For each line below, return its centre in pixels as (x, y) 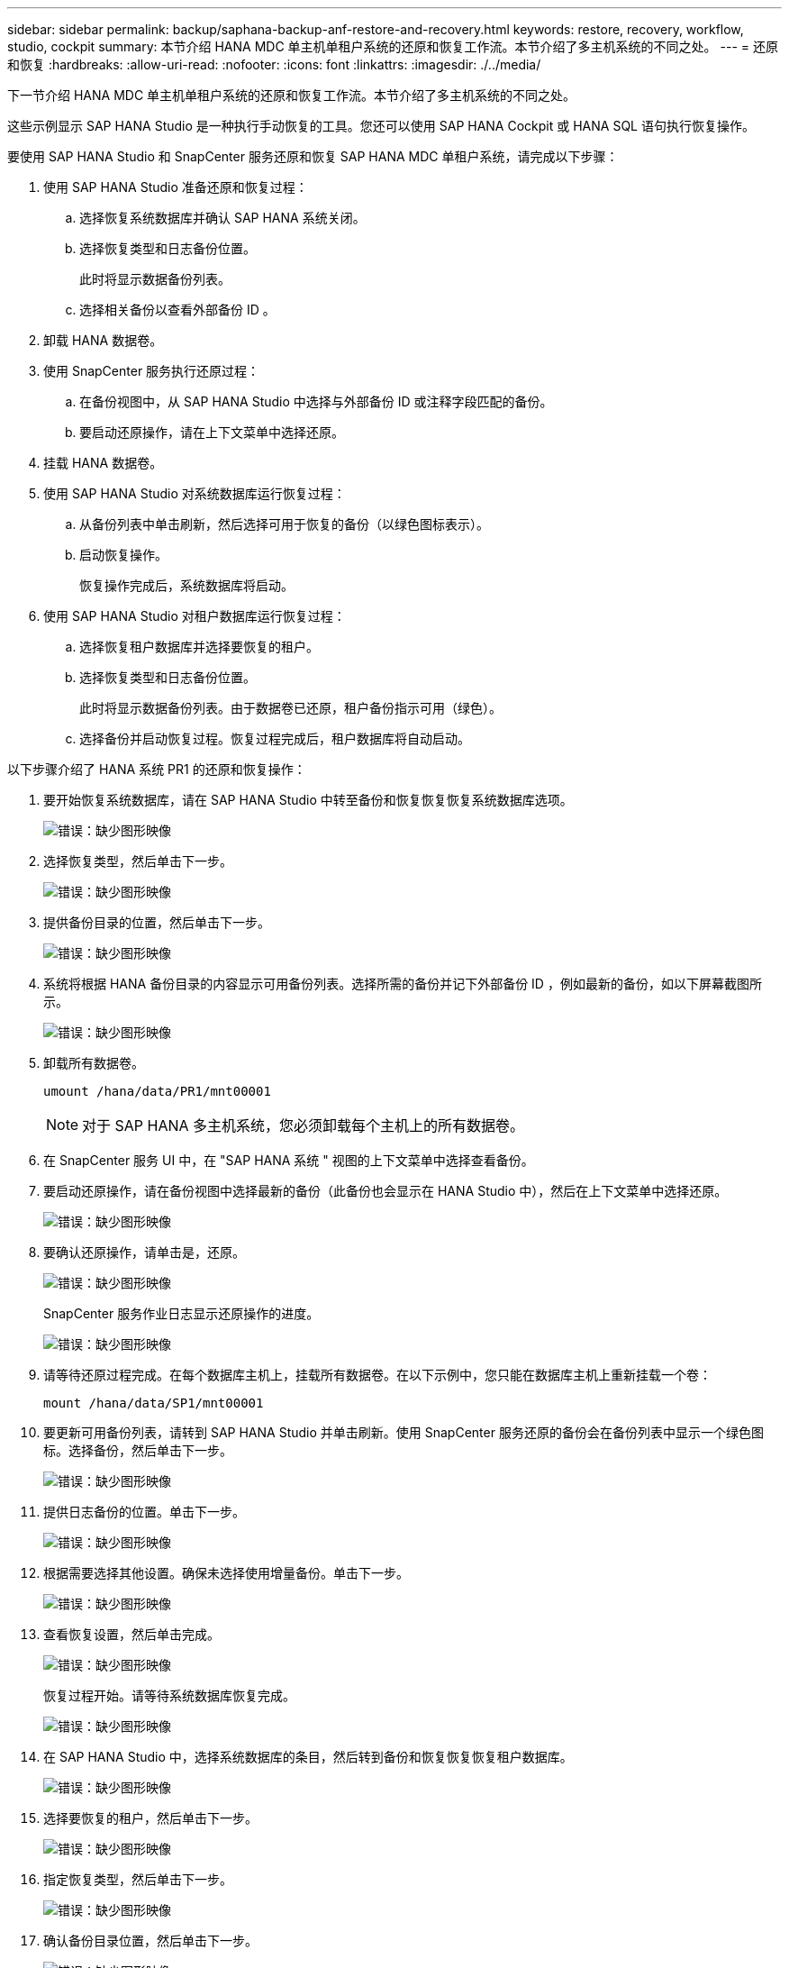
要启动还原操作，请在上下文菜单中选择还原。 (212, 432)
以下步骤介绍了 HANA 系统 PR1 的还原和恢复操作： (157, 769)
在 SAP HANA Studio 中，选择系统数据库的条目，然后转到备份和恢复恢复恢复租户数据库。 (308, 1757)
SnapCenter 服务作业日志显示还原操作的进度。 (181, 1313)
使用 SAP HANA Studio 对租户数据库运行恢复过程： (195, 616)
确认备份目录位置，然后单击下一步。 (150, 1941)
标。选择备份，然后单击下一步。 (138, 1450)
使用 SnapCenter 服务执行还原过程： (152, 371)
